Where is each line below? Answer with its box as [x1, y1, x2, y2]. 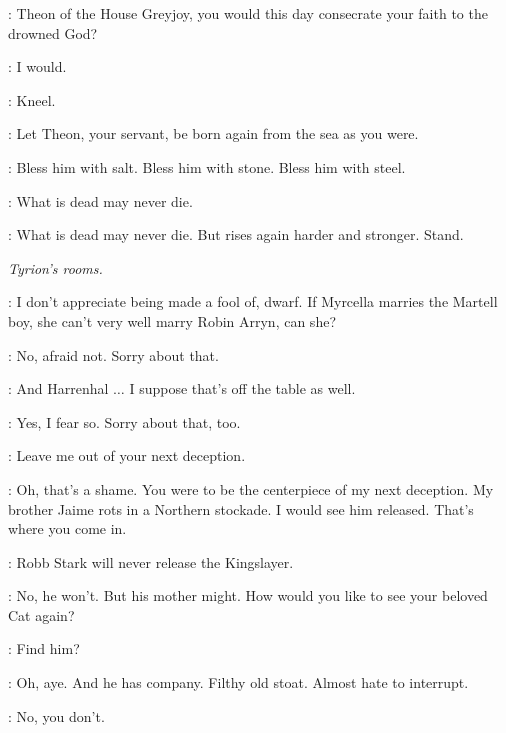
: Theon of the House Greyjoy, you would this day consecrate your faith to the [8, 3, 488, 23]
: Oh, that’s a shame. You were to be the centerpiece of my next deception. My [8, 478, 494, 499]
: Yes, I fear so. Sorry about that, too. [8, 411, 241, 432]
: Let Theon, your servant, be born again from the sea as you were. [8, 123, 419, 144]
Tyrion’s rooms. [8, 257, 103, 278]
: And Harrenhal [8, 378, 109, 399]
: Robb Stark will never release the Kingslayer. [8, 551, 294, 572]
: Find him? [8, 638, 80, 659]
